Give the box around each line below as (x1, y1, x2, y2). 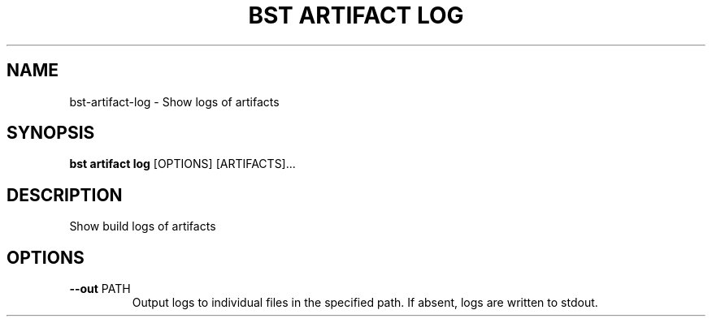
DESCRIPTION (7, 184, 123, 205)
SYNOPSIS (7, 123, 95, 144)
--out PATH (69, 282, 131, 296)
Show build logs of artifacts (69, 219, 216, 234)
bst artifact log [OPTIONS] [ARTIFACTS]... (69, 157, 296, 171)
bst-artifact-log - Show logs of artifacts (69, 94, 280, 109)
